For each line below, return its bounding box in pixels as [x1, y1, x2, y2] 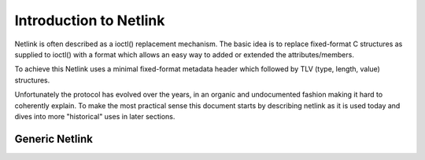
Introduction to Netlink [14, 12, 165, 29]
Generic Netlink [14, 132, 94, 145]
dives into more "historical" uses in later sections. [14, 111, 176, 121]
